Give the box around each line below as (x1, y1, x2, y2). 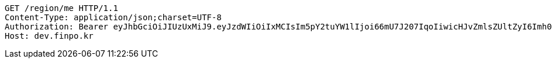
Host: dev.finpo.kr (5, 31, 94, 40)
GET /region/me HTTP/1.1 (5, 3, 118, 13)
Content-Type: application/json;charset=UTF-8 (5, 13, 222, 22)
